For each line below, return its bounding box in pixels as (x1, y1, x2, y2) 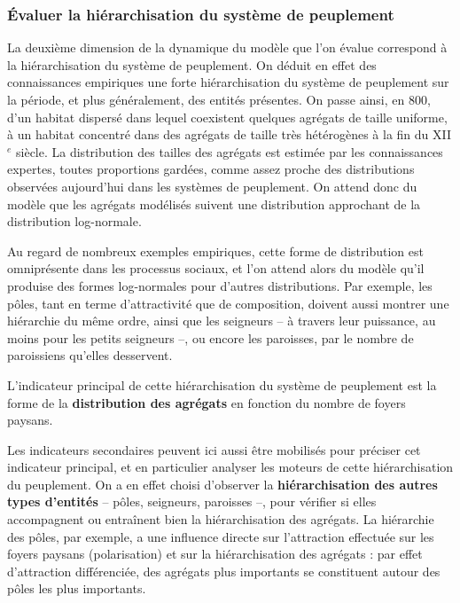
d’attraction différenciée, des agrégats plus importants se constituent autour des (7, 561, 441, 580)
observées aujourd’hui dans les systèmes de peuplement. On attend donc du (7, 176, 417, 195)
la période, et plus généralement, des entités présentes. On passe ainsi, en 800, (7, 90, 431, 108)
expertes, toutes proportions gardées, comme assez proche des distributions (7, 160, 415, 178)
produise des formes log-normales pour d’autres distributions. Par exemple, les (7, 276, 433, 294)
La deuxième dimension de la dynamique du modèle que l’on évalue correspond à (7, 38, 448, 57)
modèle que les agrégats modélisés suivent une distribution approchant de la (7, 194, 421, 213)
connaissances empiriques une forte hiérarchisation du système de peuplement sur (7, 73, 449, 91)
